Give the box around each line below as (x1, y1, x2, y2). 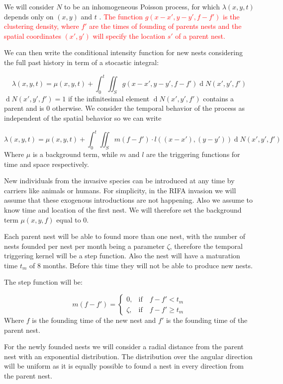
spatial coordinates (4, 30, 61, 41)
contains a (203, 93, 234, 103)
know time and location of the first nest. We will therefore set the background (4, 204, 242, 215)
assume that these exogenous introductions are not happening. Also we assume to (4, 195, 253, 205)
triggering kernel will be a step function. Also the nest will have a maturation (4, 250, 240, 261)
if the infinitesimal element (68, 93, 150, 103)
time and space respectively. (4, 158, 89, 169)
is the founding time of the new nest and (32, 315, 156, 325)
